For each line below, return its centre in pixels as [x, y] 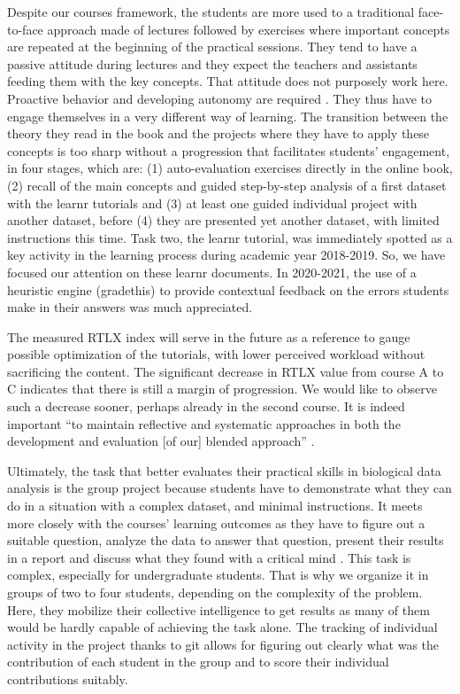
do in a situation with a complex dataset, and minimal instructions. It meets [215, 506]
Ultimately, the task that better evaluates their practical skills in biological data [224, 470]
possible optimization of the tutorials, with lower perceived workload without [216, 354]
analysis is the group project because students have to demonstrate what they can [230, 488]
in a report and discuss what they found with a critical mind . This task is [209, 557]
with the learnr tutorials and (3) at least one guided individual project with [212, 203]
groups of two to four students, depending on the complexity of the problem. [215, 592]
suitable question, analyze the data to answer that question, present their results [226, 540]
